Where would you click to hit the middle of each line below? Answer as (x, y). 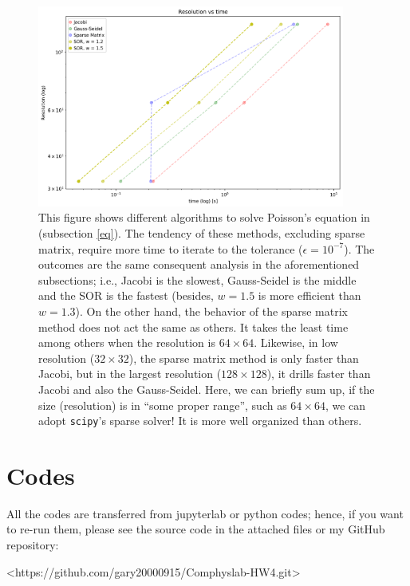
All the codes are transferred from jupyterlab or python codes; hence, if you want (205, 513)
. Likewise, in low (296, 342)
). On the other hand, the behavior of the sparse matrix (211, 311)
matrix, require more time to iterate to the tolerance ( (171, 248)
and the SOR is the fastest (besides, (126, 295)
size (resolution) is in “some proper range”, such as (163, 405)
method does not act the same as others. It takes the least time (193, 326)
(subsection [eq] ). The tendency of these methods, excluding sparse (202, 232)
